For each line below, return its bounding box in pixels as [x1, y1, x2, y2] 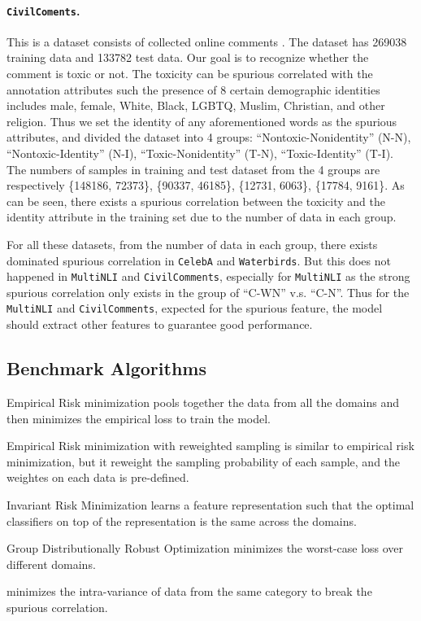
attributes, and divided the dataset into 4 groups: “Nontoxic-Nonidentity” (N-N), [7, 129, 411, 146]
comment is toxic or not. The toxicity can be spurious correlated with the [7, 65, 373, 82]
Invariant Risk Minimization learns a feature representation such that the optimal [7, 496, 414, 513]
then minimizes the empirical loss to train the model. [7, 409, 271, 426]
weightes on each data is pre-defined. [7, 469, 189, 486]
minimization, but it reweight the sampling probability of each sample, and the [7, 453, 401, 470]
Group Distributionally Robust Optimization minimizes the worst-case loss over [7, 540, 404, 557]
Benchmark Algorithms [7, 356, 206, 381]
